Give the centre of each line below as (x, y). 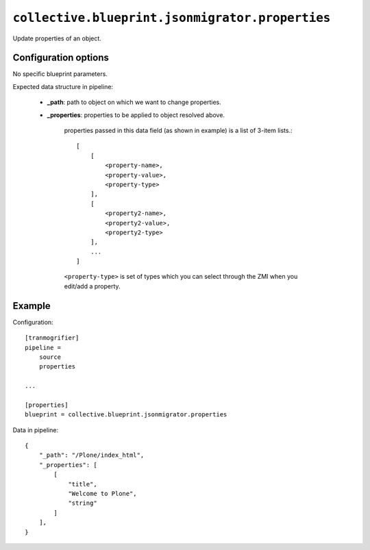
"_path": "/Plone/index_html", (91, 455)
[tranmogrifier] (52, 338)
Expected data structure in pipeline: (63, 86)
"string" (83, 503)
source (50, 357)
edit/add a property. (92, 286)
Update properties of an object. (57, 38)
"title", (83, 484)
